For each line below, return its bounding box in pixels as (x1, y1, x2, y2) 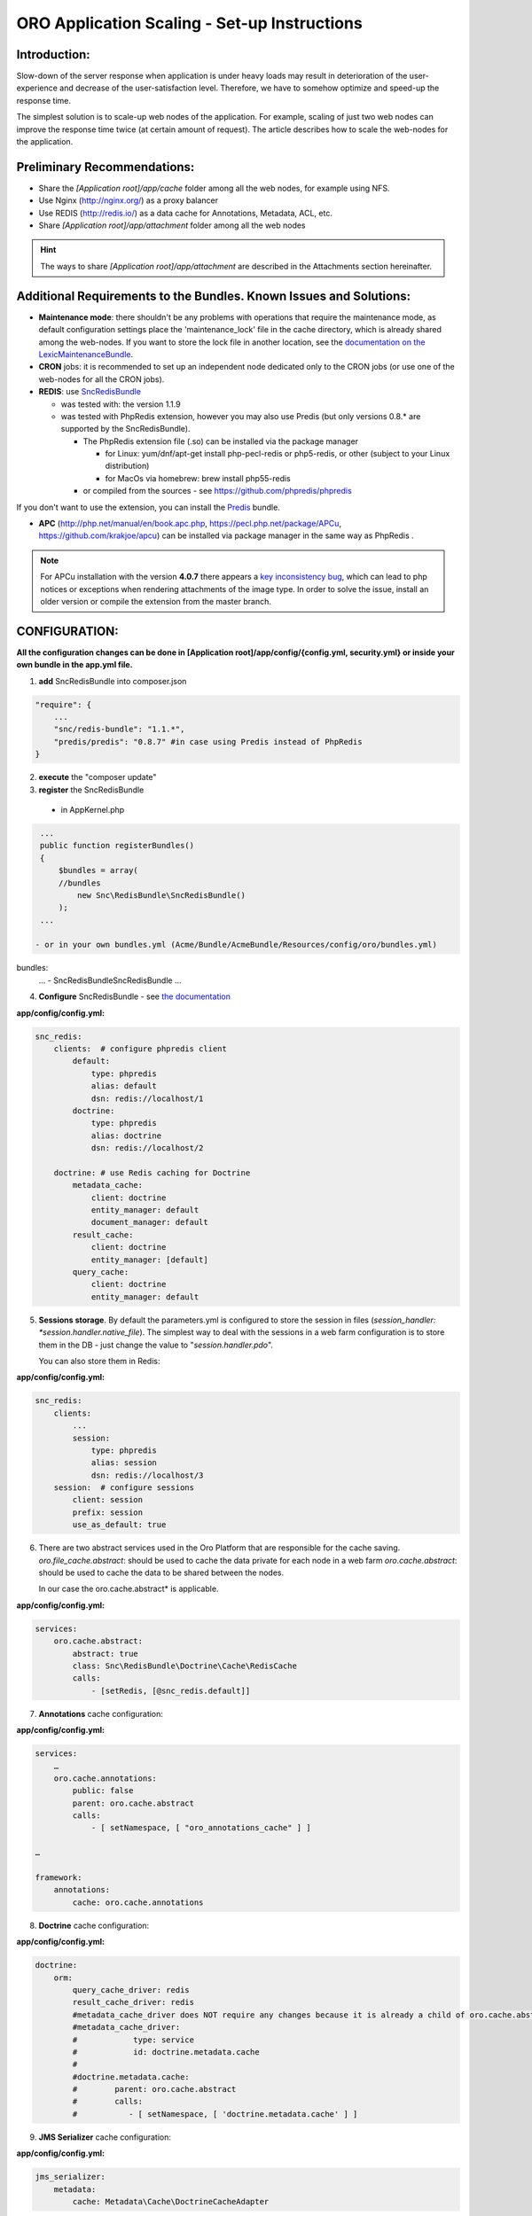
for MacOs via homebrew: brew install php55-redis (105, 472, 292, 483)
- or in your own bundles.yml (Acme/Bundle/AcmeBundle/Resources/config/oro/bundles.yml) (35, 940, 438, 950)
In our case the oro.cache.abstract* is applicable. (38, 1583, 219, 1595)
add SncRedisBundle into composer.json (38, 675, 187, 686)
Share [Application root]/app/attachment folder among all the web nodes (38, 220, 306, 230)
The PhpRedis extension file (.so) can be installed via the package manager (82, 435, 359, 447)
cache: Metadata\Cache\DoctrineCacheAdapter (72, 2196, 270, 2206)
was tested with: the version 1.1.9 (60, 399, 181, 410)
